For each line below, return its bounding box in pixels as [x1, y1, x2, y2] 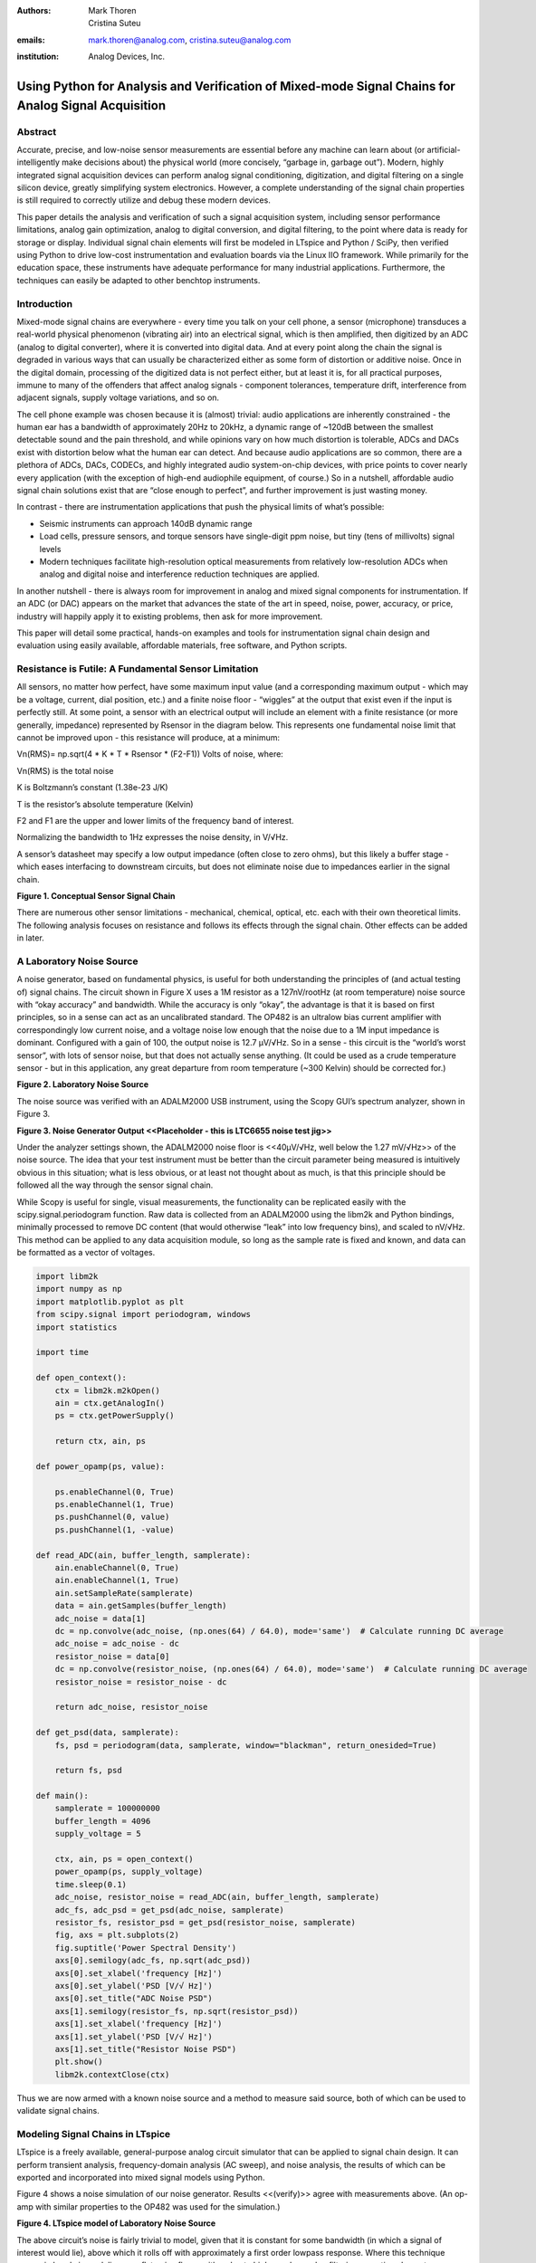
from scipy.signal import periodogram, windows [35, 1309, 251, 1320]
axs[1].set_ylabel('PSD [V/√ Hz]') [54, 2031, 213, 2041]
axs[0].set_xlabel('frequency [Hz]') [54, 1968, 223, 1978]
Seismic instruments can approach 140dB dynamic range [39, 518, 253, 529]
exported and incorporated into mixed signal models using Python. [16, 2172, 265, 2182]
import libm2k [35, 1272, 99, 1282]
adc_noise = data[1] [54, 1613, 147, 1624]
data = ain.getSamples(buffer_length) [54, 1600, 227, 1611]
